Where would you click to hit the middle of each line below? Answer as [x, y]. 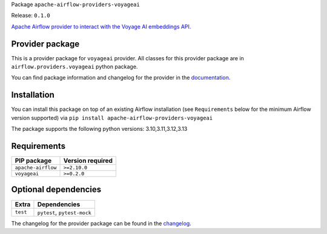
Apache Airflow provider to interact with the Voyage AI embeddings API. [101, 27]
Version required [88, 161]
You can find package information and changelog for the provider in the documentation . [121, 78]
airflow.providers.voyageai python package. [74, 67]
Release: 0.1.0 [31, 16]
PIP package [33, 161]
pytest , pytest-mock [64, 212]
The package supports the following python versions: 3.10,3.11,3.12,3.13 [99, 129]
